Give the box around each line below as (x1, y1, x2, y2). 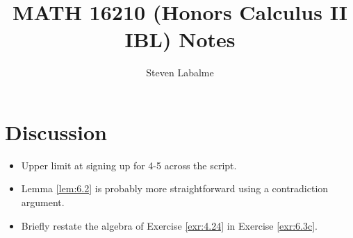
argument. (21, 195, 65, 210)
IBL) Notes (124, 25, 236, 53)
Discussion (5, 117, 107, 146)
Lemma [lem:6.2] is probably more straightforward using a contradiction (21, 181, 329, 196)
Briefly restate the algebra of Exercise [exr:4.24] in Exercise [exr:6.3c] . (21, 218, 318, 232)
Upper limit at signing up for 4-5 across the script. (21, 158, 237, 172)
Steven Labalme (146, 65, 214, 80)
